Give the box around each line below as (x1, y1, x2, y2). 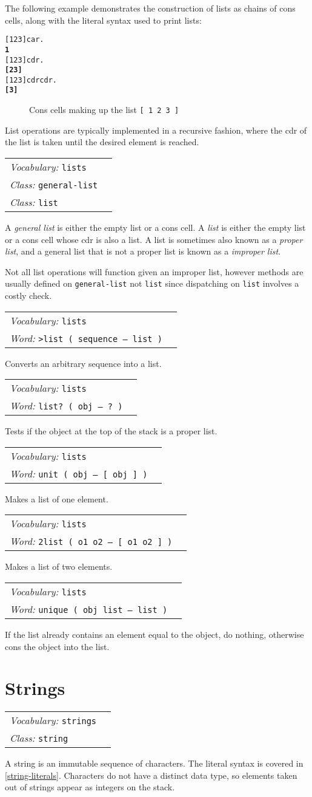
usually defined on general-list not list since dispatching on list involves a (5, 277, 299, 290)
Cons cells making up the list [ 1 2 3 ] (29, 103, 179, 116)
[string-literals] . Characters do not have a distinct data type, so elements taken (5, 768, 297, 781)
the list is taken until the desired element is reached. (5, 135, 199, 148)
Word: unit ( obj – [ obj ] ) (10, 466, 148, 481)
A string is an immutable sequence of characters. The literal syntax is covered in (5, 757, 304, 770)
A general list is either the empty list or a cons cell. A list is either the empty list (5, 221, 306, 233)
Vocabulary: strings (10, 713, 97, 728)
